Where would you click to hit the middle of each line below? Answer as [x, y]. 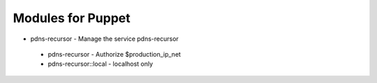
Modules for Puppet [72, 18]
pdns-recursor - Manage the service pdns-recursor [105, 39]
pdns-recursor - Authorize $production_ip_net [114, 54]
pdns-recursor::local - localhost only [101, 64]
